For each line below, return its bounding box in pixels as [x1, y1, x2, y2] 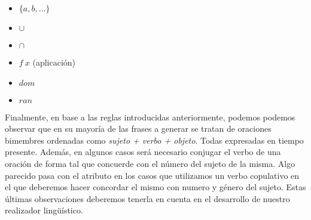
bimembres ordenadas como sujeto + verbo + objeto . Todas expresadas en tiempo [5, 134, 304, 146]
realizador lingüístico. [5, 204, 83, 216]
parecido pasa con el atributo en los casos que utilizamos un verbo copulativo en [5, 169, 300, 181]
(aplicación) [32, 56, 76, 68]
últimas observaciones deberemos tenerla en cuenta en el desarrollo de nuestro [5, 192, 290, 204]
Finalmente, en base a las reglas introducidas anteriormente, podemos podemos [5, 110, 295, 123]
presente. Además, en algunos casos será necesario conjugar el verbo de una [5, 145, 281, 158]
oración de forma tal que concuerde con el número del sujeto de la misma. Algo [5, 157, 295, 169]
